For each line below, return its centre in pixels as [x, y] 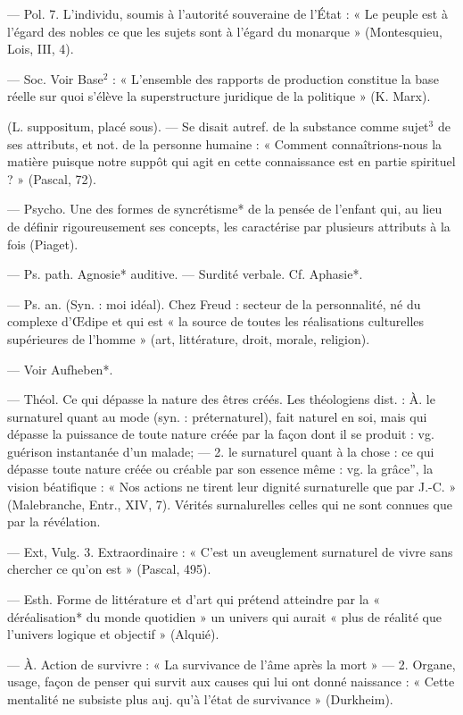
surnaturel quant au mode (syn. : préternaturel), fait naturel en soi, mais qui [217, 416]
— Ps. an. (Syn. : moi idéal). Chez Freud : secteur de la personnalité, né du [214, 303]
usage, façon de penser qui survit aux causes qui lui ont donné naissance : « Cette [231, 681]
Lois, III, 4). [41, 49]
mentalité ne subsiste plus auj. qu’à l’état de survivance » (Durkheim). [200, 699]
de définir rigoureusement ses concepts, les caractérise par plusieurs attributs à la [229, 226]
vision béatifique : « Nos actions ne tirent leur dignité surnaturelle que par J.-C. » [232, 487]
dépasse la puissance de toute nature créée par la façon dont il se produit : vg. [221, 434]
